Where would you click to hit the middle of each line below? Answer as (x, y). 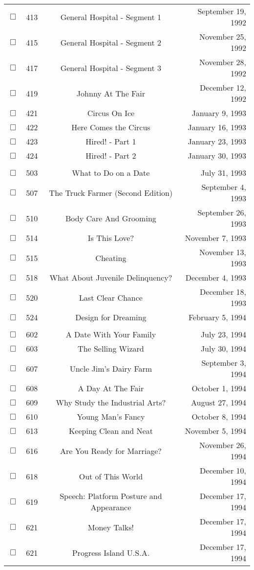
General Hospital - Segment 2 (111, 42)
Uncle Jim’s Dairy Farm (111, 368)
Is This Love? (111, 238)
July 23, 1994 (223, 334)
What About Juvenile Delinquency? (111, 277)
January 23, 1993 (217, 141)
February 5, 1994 (217, 317)
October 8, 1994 (219, 416)
